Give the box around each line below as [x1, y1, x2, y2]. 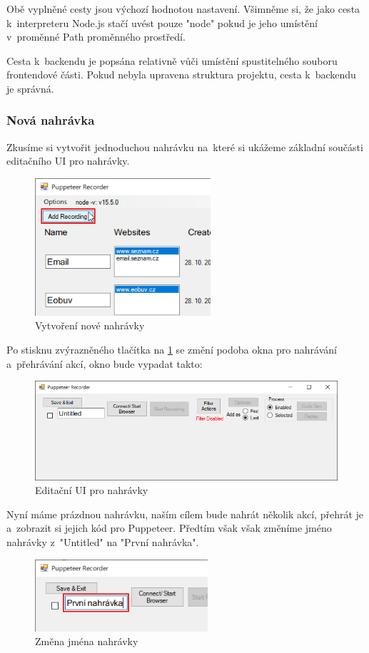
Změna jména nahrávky [35, 634, 138, 649]
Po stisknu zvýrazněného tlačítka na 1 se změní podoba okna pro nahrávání [6, 342, 337, 357]
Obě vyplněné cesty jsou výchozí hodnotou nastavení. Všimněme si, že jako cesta [6, 1, 360, 16]
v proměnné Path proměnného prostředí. [6, 29, 186, 44]
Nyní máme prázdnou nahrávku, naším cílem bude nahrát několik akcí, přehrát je [6, 506, 364, 521]
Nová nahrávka [6, 111, 95, 129]
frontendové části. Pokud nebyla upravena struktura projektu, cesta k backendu [6, 67, 356, 82]
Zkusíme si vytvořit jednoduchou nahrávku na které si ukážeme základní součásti [6, 139, 363, 154]
